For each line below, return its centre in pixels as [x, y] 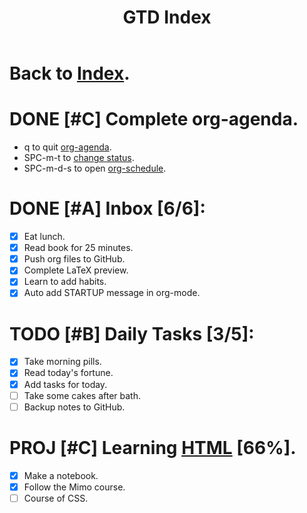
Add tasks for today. [65, 384]
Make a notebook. [61, 475]
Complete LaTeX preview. [76, 270]
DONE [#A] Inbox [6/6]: [107, 208]
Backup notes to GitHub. [74, 407]
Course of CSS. [56, 498]
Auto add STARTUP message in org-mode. [112, 293]
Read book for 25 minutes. [78, 248]
